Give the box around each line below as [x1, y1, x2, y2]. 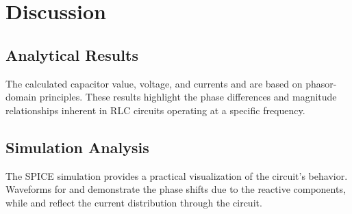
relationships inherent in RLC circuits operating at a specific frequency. [5, 103, 305, 117]
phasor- [305, 76, 337, 90]
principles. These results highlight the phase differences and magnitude [39, 90, 337, 104]
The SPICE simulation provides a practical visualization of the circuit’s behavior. [5, 168, 348, 183]
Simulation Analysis [5, 136, 149, 157]
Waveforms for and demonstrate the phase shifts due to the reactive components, [5, 182, 346, 196]
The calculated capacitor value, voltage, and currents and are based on [5, 76, 303, 90]
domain [5, 90, 37, 104]
